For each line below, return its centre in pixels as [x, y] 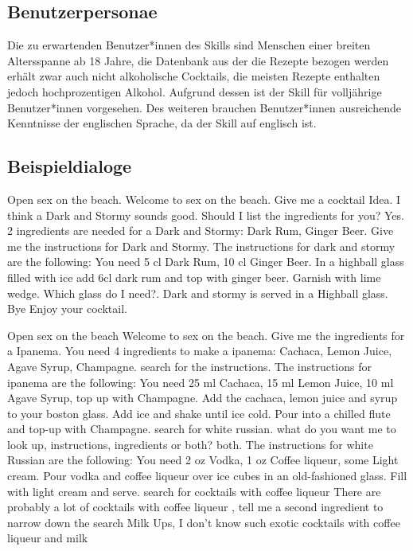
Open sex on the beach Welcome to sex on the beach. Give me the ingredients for [206, 335]
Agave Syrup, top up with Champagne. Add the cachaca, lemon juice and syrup [203, 398]
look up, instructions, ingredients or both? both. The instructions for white [190, 444]
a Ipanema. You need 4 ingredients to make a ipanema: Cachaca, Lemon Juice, [200, 351]
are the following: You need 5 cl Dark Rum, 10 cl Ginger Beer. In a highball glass [206, 262]
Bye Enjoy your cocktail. [67, 309]
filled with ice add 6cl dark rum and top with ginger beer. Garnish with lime [194, 277]
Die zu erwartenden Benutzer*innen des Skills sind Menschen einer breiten [189, 45]
